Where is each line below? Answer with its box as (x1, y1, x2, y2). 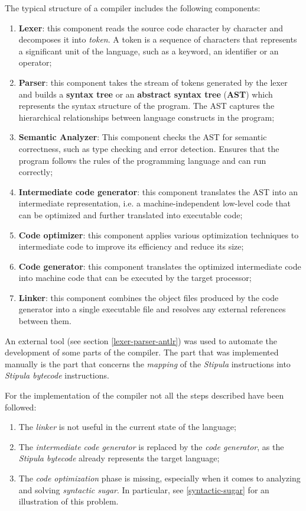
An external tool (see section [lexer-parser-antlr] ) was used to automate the (5, 334, 277, 347)
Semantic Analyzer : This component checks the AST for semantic (18, 131, 267, 143)
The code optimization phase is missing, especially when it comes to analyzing (18, 472, 301, 484)
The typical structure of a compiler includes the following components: (5, 2, 261, 14)
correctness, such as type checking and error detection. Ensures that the (18, 142, 279, 154)
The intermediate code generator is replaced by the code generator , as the (18, 440, 284, 452)
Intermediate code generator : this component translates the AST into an (18, 185, 298, 198)
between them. (18, 315, 71, 327)
